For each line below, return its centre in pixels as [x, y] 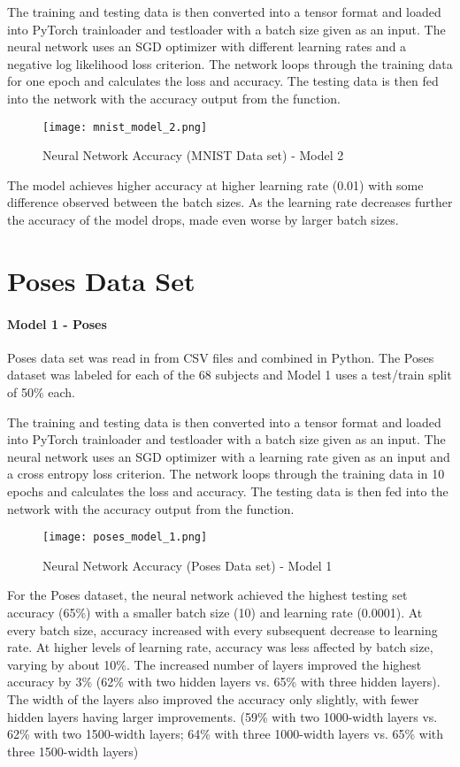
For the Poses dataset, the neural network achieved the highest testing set [207, 595]
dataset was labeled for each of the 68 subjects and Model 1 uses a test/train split [230, 375]
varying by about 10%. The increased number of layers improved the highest [215, 664]
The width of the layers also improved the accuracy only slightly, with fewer [213, 698]
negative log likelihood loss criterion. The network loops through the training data [230, 63]
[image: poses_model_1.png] [125, 537]
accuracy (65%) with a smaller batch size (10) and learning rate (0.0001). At [215, 612]
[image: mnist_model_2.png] [125, 127]
